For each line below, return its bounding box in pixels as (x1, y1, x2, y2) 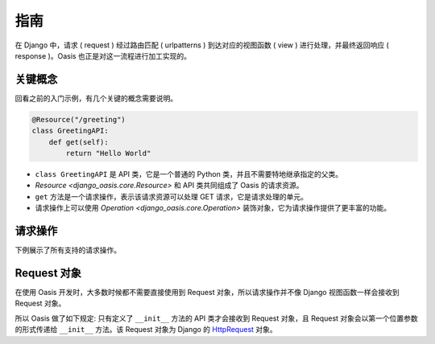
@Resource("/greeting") (31, 115, 126, 124)
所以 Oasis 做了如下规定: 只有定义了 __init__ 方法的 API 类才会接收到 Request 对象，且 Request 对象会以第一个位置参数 (14, 313, 418, 323)
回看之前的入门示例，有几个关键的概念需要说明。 (14, 93, 177, 103)
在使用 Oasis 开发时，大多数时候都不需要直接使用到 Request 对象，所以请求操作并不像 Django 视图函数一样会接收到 (14, 287, 400, 297)
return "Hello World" (65, 149, 151, 158)
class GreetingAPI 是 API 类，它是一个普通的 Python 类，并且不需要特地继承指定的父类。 (35, 169, 342, 178)
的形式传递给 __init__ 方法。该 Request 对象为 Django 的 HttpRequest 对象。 (14, 325, 277, 334)
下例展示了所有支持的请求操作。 (14, 245, 121, 255)
